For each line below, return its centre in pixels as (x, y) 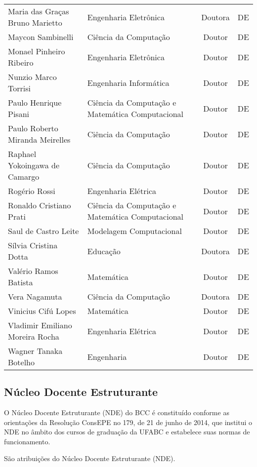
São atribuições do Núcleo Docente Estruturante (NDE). (90, 458)
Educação (104, 251)
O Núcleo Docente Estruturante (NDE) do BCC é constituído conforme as (117, 412)
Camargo (24, 176)
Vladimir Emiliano (40, 325)
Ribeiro (21, 62)
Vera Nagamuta (35, 296)
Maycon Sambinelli (41, 37)
